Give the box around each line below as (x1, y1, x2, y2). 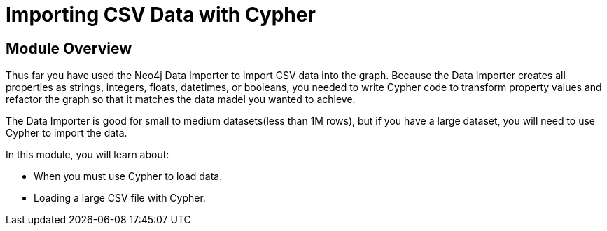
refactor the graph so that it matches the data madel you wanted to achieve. (6, 93, 356, 106)
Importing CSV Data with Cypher (6, 3, 316, 27)
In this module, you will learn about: (6, 148, 169, 161)
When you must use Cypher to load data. (34, 170, 223, 183)
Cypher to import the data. (6, 127, 127, 139)
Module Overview (6, 39, 132, 57)
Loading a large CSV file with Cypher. (34, 192, 206, 204)
